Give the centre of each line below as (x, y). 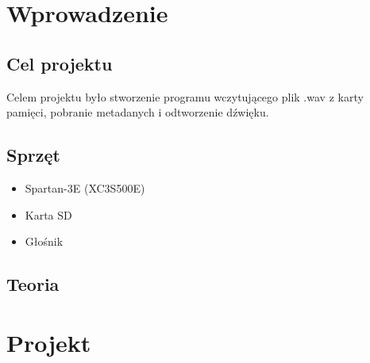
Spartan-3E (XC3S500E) (85, 187)
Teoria (33, 284)
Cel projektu (60, 63)
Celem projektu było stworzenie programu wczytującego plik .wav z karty (185, 96)
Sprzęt (33, 155)
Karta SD (48, 214)
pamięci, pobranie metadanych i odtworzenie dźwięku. (138, 112)
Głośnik (44, 241)
